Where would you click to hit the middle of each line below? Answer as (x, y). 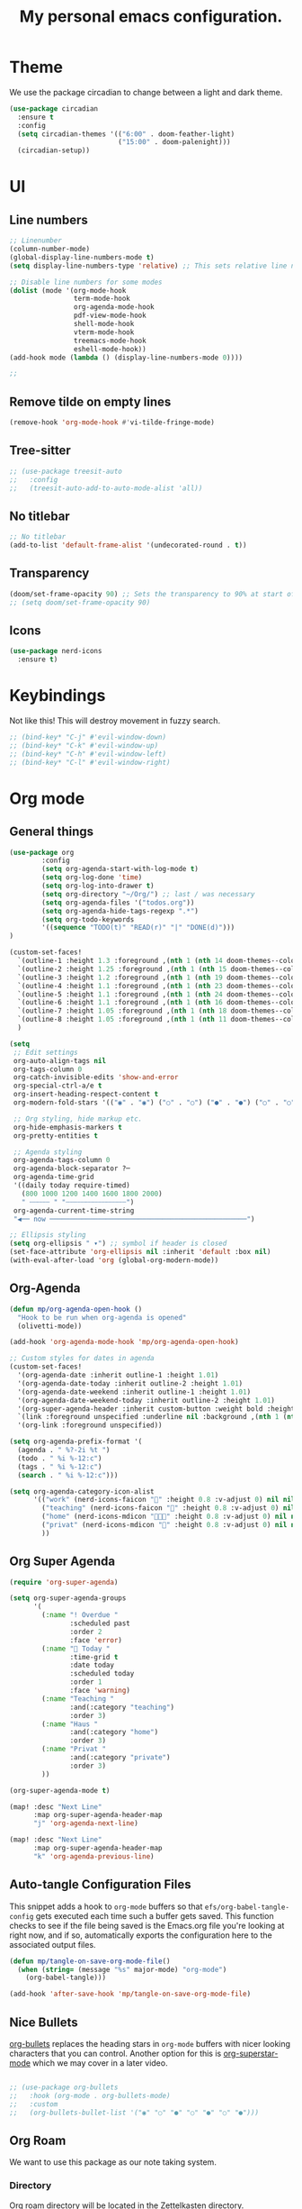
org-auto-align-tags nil (59, 1060)
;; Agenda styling (48, 1152)
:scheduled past (100, 1623)
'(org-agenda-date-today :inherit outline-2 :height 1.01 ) (130, 1383)
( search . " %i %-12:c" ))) (68, 1475)
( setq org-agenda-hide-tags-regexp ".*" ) (120, 911)
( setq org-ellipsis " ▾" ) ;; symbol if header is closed (118, 1244)
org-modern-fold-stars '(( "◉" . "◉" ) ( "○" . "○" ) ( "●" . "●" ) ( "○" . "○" (154, 1103)
